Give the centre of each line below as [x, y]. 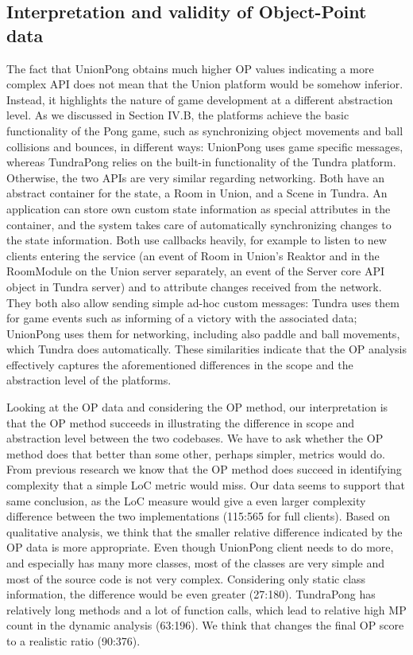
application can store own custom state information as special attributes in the [199, 208]
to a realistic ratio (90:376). [73, 640]
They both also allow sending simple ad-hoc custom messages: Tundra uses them [203, 302]
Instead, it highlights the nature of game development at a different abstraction [200, 99]
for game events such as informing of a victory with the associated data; [182, 318]
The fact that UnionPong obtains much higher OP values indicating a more [190, 68]
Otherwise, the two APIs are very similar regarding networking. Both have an [196, 177]
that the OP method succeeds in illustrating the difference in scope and [181, 422]
